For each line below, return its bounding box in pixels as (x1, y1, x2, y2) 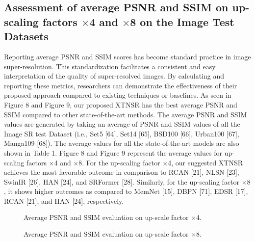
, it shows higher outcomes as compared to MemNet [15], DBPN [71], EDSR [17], (4, 186, 248, 196)
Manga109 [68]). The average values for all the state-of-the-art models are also (4, 138, 239, 148)
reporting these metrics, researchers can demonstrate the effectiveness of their (4, 80, 237, 90)
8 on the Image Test (130, 14, 234, 29)
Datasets (4, 28, 49, 44)
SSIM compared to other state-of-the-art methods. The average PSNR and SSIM (4, 109, 247, 119)
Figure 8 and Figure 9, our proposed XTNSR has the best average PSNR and (4, 99, 237, 109)
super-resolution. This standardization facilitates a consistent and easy (4, 61, 216, 71)
